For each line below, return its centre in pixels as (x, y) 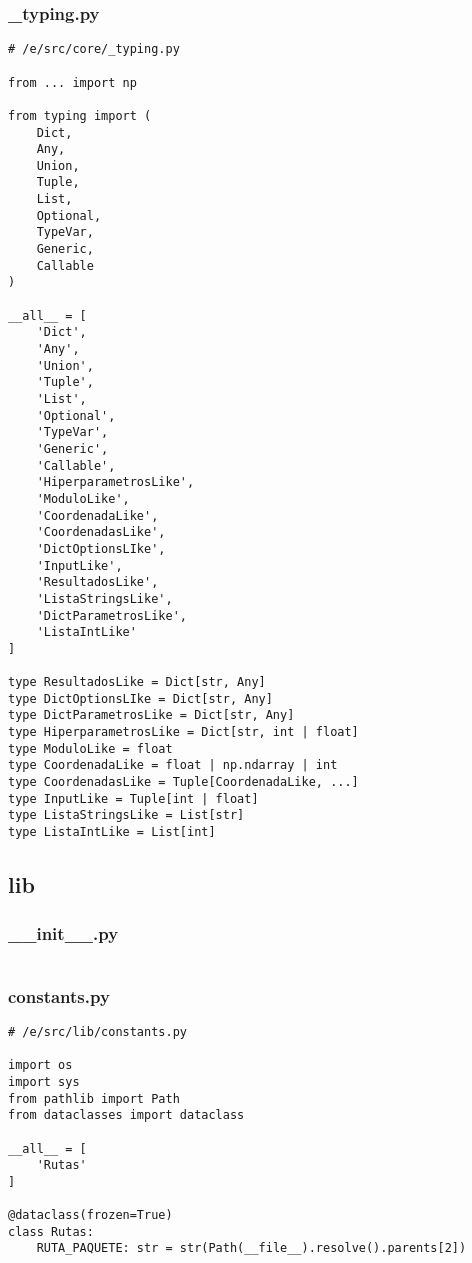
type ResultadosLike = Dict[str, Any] (137, 682)
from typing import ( (80, 115)
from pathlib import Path (94, 1098)
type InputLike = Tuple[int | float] (133, 798)
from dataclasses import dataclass (126, 1115)
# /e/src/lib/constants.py (97, 1031)
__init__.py (63, 933)
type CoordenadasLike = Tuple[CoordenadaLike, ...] (183, 782)
